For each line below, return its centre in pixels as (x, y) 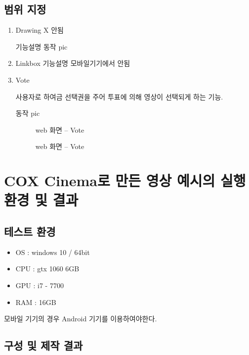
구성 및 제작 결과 (43, 345)
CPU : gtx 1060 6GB (47, 269)
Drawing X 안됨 (40, 30)
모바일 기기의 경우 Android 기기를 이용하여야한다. (81, 319)
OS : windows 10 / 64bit (53, 252)
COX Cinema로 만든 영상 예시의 (110, 180)
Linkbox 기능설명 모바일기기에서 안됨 (73, 63)
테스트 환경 (30, 231)
